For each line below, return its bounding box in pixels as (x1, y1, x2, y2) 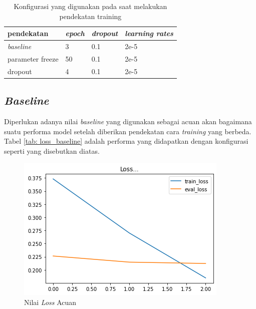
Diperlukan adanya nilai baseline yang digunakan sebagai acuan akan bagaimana (4, 116, 252, 127)
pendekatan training (59, 11, 122, 21)
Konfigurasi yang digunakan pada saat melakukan (14, 1, 167, 11)
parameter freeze (8, 53, 59, 64)
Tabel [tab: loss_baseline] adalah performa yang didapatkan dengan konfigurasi (4, 136, 248, 146)
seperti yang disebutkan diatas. (4, 145, 100, 156)
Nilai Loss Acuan (24, 296, 77, 307)
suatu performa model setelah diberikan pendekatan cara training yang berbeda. (4, 126, 251, 136)
